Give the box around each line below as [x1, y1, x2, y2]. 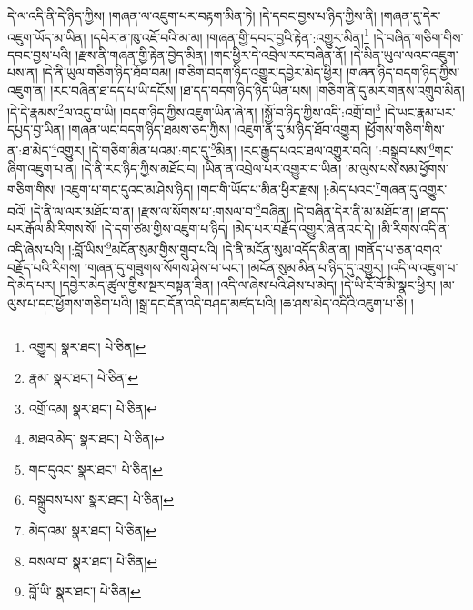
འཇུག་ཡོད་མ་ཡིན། [7, 27, 86, 46]
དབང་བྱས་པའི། [7, 45, 72, 64]
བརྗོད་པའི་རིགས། [7, 257, 81, 276]
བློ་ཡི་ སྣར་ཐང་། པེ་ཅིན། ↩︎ [28, 582, 141, 601]
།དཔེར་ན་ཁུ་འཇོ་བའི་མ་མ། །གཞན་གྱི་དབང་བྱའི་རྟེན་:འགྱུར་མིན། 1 [90, 25, 369, 46]
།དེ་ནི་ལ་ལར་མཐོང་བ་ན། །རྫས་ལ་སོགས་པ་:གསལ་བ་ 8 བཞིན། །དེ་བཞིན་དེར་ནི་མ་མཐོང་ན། [30, 198, 414, 220]
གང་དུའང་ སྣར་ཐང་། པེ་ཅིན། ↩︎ [28, 459, 163, 478]
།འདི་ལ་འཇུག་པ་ [387, 257, 458, 276]
